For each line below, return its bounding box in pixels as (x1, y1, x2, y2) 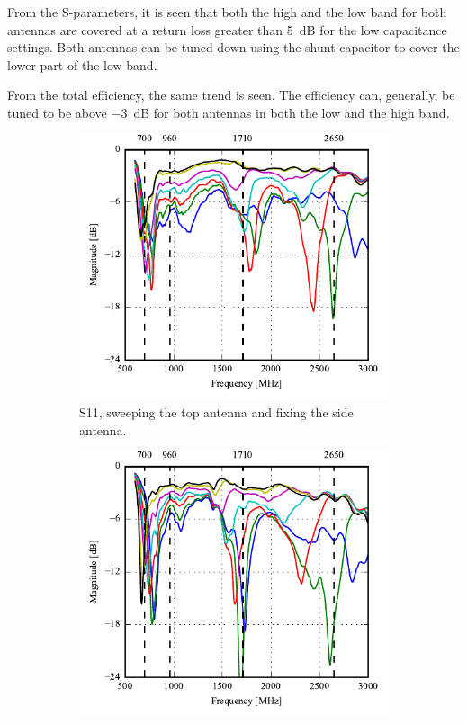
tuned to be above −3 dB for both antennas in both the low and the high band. (7, 103, 450, 121)
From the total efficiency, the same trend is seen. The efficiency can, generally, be (7, 85, 455, 104)
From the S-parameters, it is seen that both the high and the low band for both (7, 3, 447, 21)
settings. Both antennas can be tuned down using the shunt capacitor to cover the (7, 38, 460, 57)
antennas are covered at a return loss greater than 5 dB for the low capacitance (7, 20, 447, 39)
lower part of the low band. (7, 55, 157, 74)
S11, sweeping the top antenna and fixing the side (79, 403, 354, 421)
